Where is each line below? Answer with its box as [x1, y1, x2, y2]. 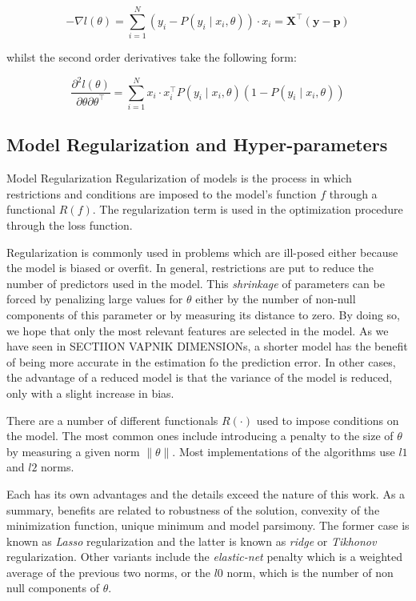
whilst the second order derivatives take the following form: [6, 49, 297, 66]
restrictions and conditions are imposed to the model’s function [6, 185, 317, 202]
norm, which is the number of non [226, 563, 394, 580]
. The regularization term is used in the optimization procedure [92, 201, 403, 218]
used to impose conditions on [256, 411, 399, 428]
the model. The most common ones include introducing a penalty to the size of [6, 427, 394, 444]
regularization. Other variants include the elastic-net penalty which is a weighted [6, 548, 403, 565]
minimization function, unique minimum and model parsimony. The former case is [6, 517, 410, 534]
